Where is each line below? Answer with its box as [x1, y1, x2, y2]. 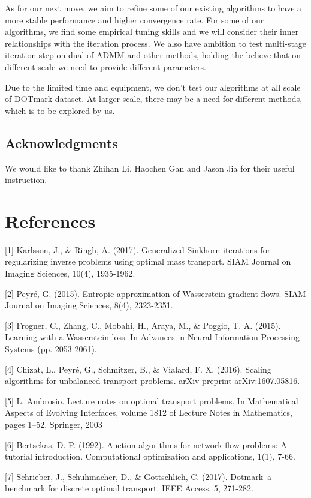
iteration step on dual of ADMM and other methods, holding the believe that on [5, 49, 301, 61]
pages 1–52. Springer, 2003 [5, 418, 102, 430]
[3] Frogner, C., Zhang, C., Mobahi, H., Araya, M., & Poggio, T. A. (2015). [5, 319, 281, 331]
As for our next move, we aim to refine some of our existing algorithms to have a [5, 2, 302, 14]
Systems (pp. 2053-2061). [5, 343, 97, 355]
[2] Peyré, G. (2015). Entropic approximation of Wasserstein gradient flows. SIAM [5, 287, 306, 299]
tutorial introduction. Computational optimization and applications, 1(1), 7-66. [5, 450, 295, 463]
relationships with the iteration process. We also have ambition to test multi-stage [5, 37, 307, 49]
